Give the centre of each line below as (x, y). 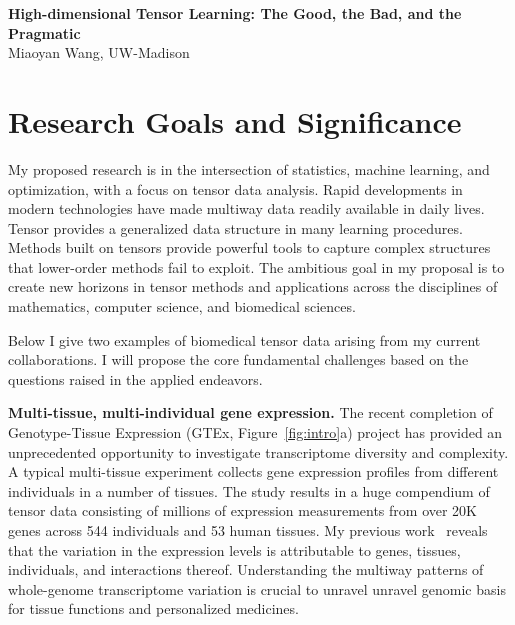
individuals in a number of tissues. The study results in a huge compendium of (249, 490)
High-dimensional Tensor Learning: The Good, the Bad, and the (235, 13)
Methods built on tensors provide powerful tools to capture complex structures (249, 247)
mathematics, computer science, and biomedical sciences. (182, 306)
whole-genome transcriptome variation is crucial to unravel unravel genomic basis (257, 588)
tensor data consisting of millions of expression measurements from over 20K (242, 510)
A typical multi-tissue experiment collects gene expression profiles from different (253, 471)
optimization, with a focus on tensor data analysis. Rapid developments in (235, 188)
